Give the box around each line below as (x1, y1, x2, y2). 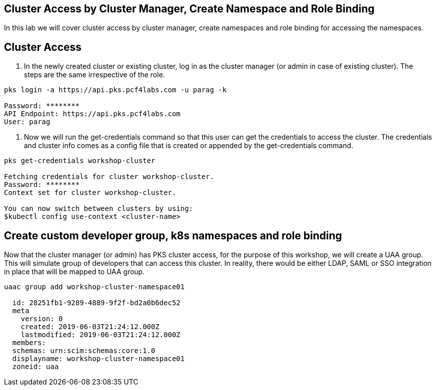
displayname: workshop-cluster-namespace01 (12, 355, 185, 363)
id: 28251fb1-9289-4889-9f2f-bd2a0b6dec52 (12, 299, 181, 307)
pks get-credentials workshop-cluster (4, 157, 155, 165)
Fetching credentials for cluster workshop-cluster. (4, 173, 214, 181)
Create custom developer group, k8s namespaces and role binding (4, 229, 342, 242)
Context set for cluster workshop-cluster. (4, 189, 176, 197)
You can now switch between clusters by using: (4, 204, 193, 213)
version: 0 (20, 315, 63, 323)
